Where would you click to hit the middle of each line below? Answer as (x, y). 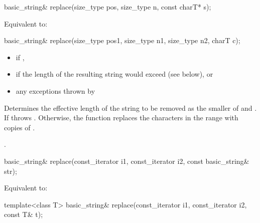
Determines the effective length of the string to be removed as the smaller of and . (131, 107)
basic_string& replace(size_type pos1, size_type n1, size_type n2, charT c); (122, 40)
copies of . (20, 127)
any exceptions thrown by (55, 90)
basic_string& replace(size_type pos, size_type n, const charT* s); (108, 7)
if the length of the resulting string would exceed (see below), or (114, 74)
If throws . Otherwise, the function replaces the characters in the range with (121, 118)
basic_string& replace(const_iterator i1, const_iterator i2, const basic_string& (127, 161)
